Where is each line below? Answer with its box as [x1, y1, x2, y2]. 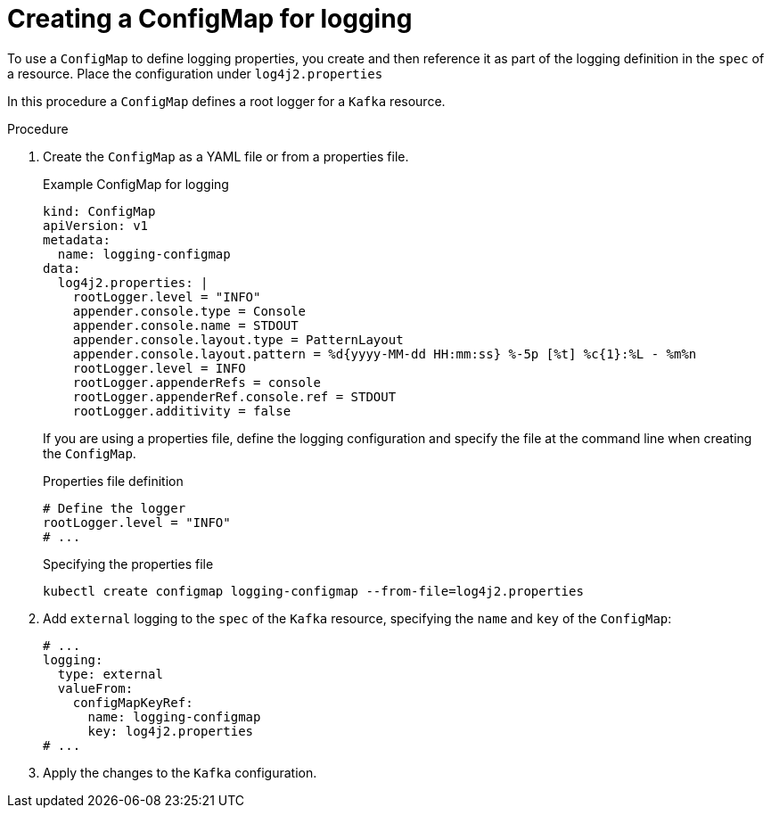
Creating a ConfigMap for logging [7, 4, 413, 34]
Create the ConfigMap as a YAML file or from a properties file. [43, 148, 409, 164]
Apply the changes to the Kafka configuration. [43, 764, 317, 780]
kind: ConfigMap [43, 203, 156, 218]
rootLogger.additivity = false [72, 403, 291, 418]
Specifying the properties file [43, 556, 214, 572]
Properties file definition [43, 473, 184, 489]
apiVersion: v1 [43, 218, 149, 233]
